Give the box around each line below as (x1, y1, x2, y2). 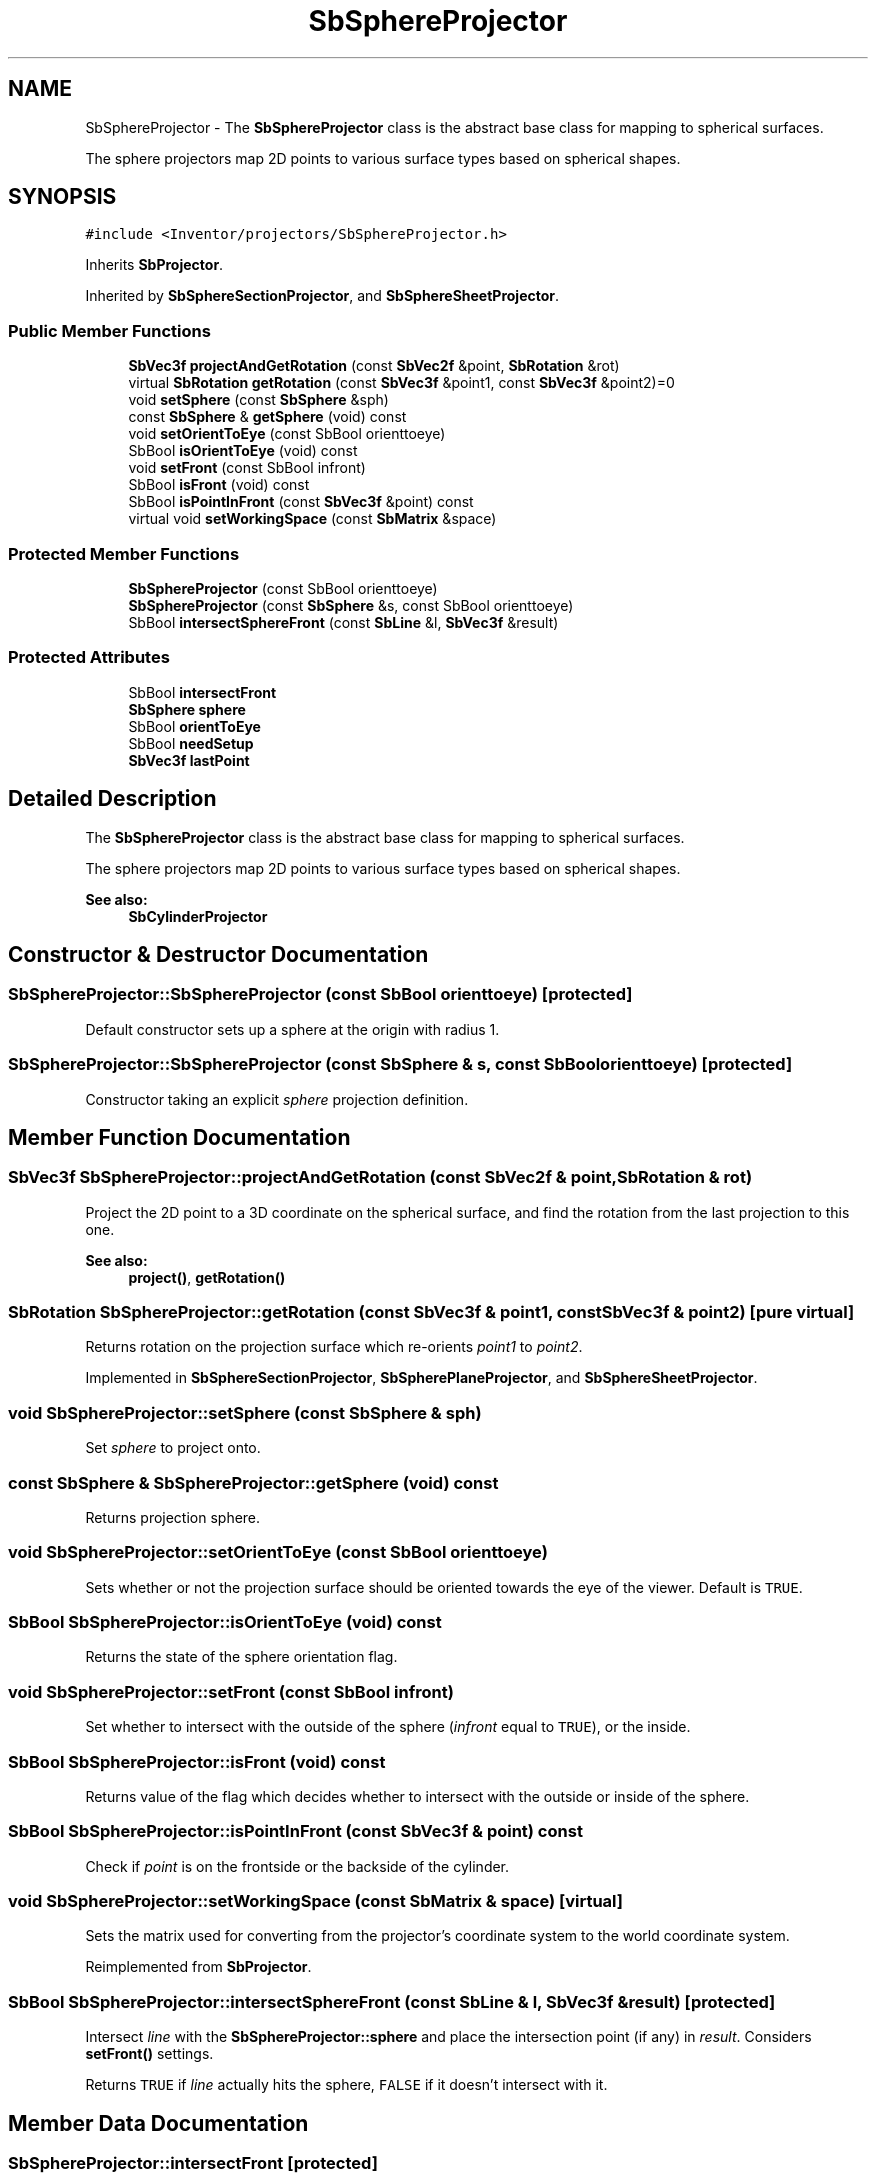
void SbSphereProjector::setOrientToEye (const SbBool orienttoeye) (8, 1542, 548, 1563)
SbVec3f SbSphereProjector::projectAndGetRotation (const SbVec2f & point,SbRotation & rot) (8, 1167, 753, 1188)
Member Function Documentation (8, 1124, 351, 1150)
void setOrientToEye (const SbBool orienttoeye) (128, 425, 446, 443)
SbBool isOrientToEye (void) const (128, 442, 358, 460)
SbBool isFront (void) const (128, 476, 310, 494)
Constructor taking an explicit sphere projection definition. (85, 1090, 469, 1108)
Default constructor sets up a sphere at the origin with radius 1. (85, 1020, 500, 1038)
